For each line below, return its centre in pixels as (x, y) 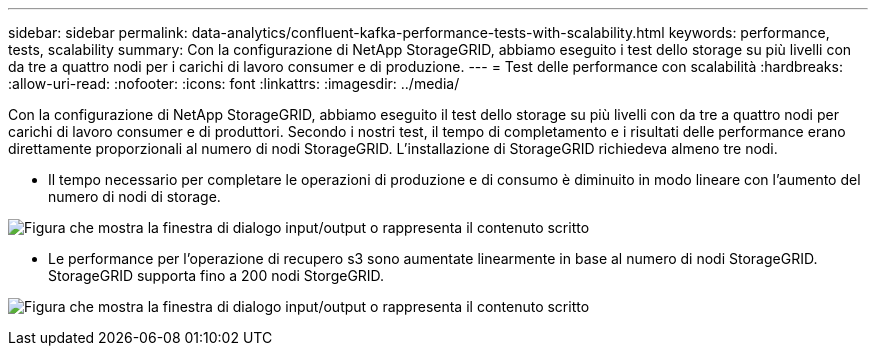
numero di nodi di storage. (134, 196)
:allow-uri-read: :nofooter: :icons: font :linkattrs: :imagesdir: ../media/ (234, 83)
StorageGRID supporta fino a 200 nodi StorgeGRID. (216, 275)
